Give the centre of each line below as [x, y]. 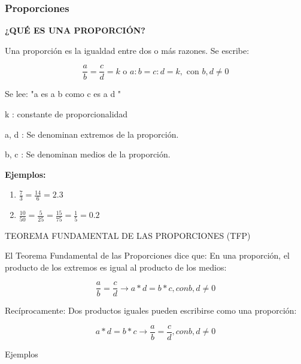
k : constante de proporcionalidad [66, 114]
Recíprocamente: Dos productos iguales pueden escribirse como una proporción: [151, 310]
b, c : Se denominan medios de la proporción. [88, 154]
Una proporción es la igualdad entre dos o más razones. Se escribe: [127, 50]
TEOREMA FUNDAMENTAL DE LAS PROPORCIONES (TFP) [128, 235]
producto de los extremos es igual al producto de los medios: [116, 267]
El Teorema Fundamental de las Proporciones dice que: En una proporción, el [147, 255]
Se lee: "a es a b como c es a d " [63, 94]
